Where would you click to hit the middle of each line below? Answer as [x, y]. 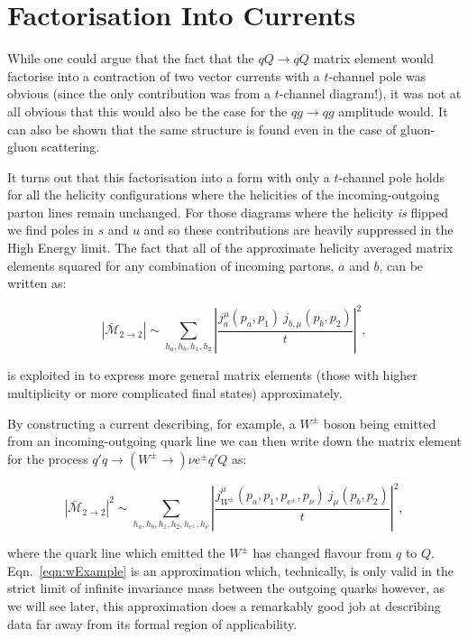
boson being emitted [380, 423]
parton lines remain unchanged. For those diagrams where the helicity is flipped [228, 212]
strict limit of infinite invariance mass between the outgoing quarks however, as [226, 588]
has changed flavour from [322, 553]
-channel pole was [377, 75]
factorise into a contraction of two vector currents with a [164, 75]
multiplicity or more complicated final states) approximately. [175, 392]
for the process [48, 458]
